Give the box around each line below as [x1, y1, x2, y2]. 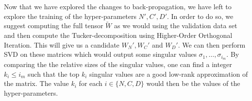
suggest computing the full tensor [4, 20, 103, 31]
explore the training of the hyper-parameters [4, 11, 136, 21]
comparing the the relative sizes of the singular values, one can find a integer [4, 59, 232, 69]
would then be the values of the [146, 78, 240, 88]
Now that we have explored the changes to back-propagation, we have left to [4, 1, 232, 11]
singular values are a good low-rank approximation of [89, 68, 248, 79]
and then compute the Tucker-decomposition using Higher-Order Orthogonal [4, 30, 233, 40]
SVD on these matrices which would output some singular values [4, 49, 197, 59]
